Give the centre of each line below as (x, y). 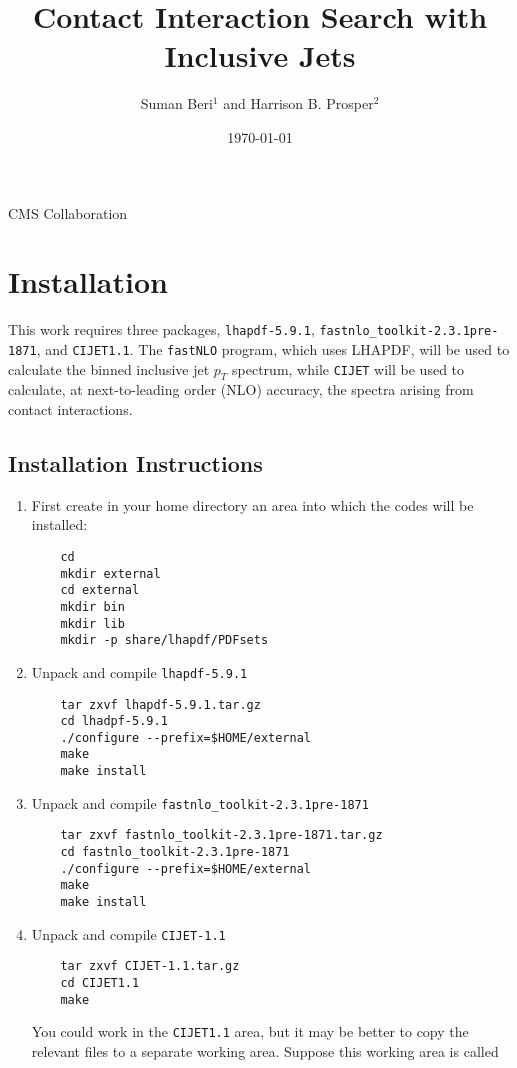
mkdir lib (92, 623)
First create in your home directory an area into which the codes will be (252, 504)
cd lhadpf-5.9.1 (114, 721)
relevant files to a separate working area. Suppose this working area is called (265, 1051)
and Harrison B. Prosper (298, 103)
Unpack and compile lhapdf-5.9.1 (139, 671)
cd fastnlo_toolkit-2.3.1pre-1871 (175, 852)
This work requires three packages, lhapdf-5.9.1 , (161, 329)
